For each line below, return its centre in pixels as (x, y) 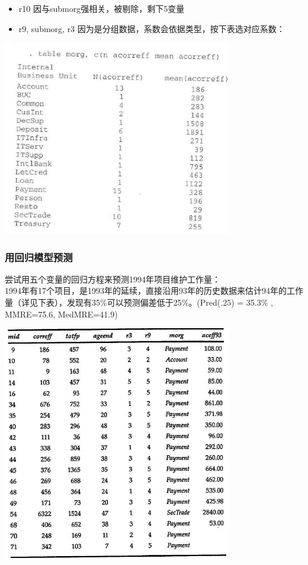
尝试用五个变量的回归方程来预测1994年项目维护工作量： (113, 279)
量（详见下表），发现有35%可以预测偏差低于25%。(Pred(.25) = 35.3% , (139, 302)
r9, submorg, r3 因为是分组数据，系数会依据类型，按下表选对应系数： (152, 28)
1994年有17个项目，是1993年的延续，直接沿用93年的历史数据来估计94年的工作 (154, 291)
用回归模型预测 (39, 257)
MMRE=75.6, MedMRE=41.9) (61, 314)
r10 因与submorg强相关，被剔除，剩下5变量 (102, 8)
